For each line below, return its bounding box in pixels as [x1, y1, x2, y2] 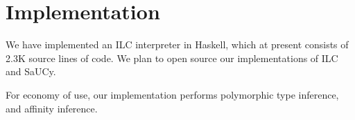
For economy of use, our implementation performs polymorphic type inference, [6, 87, 339, 101]
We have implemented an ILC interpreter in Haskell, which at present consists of [6, 37, 349, 52]
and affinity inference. [6, 101, 98, 115]
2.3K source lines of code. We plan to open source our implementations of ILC [6, 50, 338, 65]
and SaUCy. [6, 64, 56, 79]
